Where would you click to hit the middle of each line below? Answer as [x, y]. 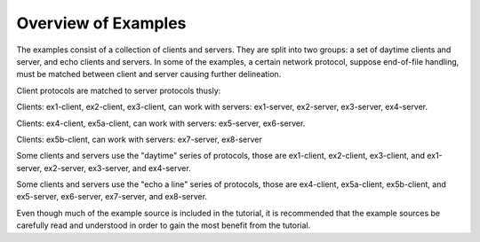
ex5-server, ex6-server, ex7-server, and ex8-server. [112, 197]
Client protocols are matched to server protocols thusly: [119, 90]
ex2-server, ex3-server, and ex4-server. [117, 168]
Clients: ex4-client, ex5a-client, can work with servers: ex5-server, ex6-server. [161, 123]
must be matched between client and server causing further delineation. [149, 74]
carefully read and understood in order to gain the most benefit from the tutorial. [164, 225]
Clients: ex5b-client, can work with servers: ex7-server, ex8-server [139, 139]
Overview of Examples [101, 23]
